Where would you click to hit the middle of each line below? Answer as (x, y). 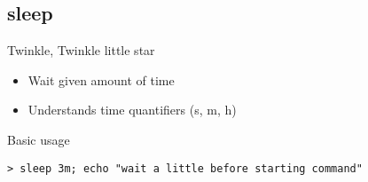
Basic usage (39, 139)
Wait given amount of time (101, 79)
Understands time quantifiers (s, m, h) (132, 110)
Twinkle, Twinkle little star (81, 50)
